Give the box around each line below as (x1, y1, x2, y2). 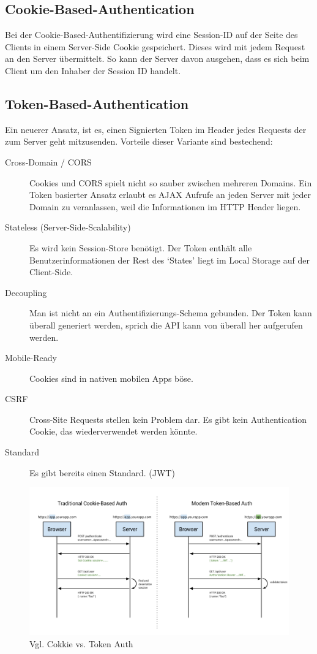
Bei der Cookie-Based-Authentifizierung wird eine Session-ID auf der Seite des (5, 28, 298, 41)
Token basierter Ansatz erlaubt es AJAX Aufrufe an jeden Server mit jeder (29, 188, 311, 201)
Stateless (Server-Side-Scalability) (5, 221, 131, 234)
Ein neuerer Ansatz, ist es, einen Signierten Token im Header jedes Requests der (5, 123, 307, 135)
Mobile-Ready (5, 351, 57, 364)
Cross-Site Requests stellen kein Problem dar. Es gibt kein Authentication (29, 413, 307, 425)
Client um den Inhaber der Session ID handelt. (5, 64, 181, 77)
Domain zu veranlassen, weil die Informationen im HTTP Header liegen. (29, 200, 301, 213)
